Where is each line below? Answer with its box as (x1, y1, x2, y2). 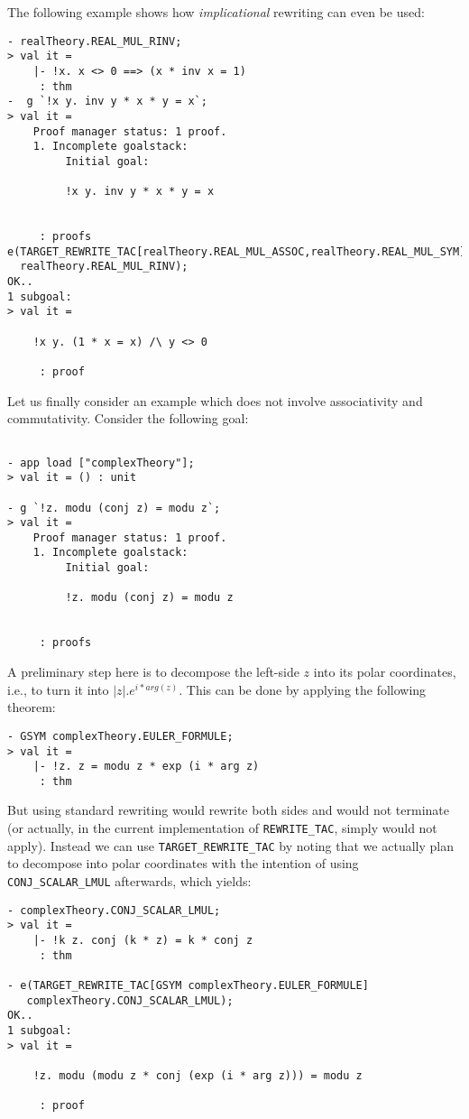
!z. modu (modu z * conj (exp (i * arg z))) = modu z (32, 1068, 363, 1082)
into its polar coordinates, (313, 662, 456, 681)
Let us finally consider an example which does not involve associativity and (7, 391, 423, 410)
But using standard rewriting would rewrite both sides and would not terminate (7, 800, 449, 819)
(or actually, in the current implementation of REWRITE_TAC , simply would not (7, 818, 437, 837)
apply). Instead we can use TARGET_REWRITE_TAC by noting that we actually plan (7, 836, 454, 855)
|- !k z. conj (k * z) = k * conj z (32, 933, 253, 947)
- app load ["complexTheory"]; (7, 456, 195, 469)
